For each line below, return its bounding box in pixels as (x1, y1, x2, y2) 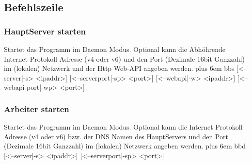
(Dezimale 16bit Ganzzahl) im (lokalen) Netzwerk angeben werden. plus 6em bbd (4, 141, 246, 151)
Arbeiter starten (4, 102, 69, 115)
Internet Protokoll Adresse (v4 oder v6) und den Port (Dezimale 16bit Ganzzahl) (4, 53, 245, 64)
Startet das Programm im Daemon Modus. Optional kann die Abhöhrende (4, 44, 225, 54)
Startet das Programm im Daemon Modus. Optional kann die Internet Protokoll (4, 122, 243, 132)
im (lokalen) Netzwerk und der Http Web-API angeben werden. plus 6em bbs (4, 63, 235, 73)
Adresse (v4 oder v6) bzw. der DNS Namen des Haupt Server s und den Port (4, 131, 228, 141)
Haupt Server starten (4, 25, 86, 37)
